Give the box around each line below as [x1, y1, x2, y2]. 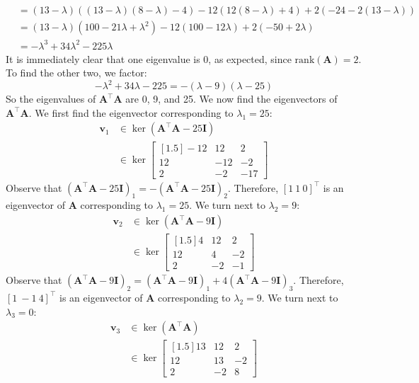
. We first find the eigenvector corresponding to [28, 105, 234, 120]
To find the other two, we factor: [6, 65, 147, 80]
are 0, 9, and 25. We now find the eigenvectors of [125, 91, 338, 106]
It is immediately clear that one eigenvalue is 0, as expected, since [6, 51, 292, 66]
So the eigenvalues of [6, 91, 96, 106]
